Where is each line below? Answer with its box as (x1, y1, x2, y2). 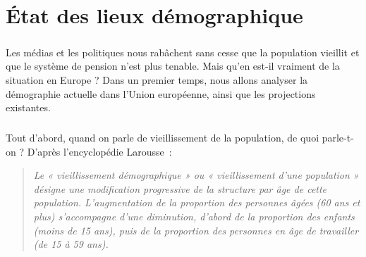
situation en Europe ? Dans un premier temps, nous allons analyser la (6, 72, 308, 87)
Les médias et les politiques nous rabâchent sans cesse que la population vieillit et (6, 44, 360, 59)
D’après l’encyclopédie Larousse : (27, 144, 172, 158)
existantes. (6, 100, 51, 115)
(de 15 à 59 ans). (33, 237, 109, 251)
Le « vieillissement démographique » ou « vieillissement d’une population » (33, 168, 359, 182)
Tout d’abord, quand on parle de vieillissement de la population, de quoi (6, 130, 319, 145)
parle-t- (322, 130, 354, 145)
